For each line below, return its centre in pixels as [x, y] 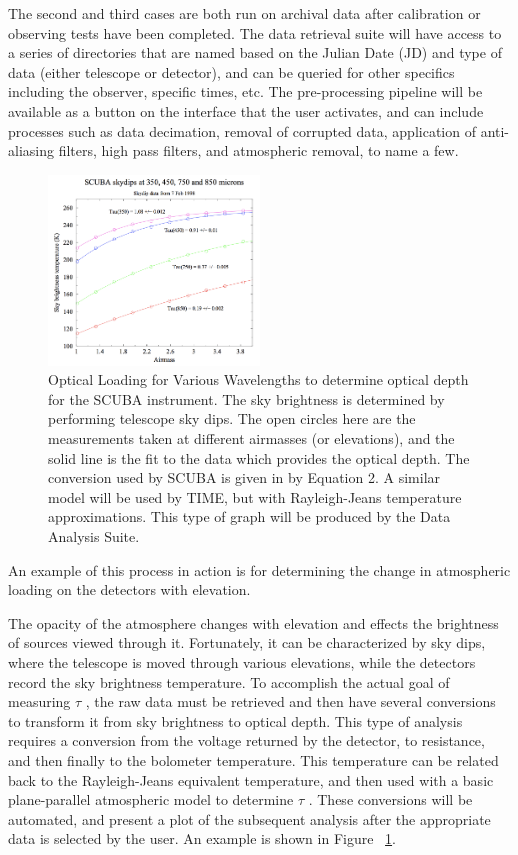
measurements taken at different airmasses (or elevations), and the [251, 438]
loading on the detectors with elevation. [129, 589]
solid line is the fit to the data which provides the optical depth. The [259, 457]
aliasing [31, 150]
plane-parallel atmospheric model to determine [151, 799]
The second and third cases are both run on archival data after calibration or [244, 13]
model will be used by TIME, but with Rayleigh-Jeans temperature [255, 496]
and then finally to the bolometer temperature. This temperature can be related [253, 759]
